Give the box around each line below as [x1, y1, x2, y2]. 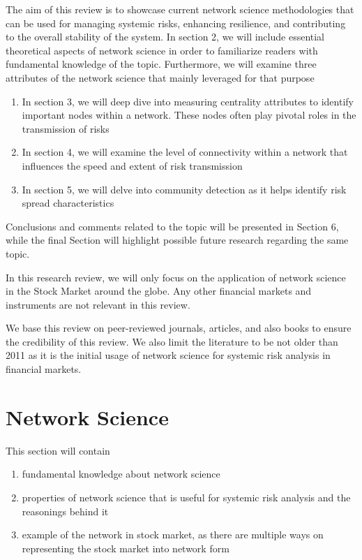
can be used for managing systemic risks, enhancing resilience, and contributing [6, 15, 346, 30]
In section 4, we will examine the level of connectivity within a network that [22, 145, 348, 159]
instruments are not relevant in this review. [6, 297, 190, 311]
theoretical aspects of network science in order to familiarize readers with [6, 43, 318, 57]
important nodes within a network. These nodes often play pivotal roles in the [22, 108, 356, 122]
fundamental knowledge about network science [22, 466, 220, 481]
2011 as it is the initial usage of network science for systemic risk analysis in [6, 348, 331, 362]
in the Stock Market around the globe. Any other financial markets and [6, 283, 312, 298]
